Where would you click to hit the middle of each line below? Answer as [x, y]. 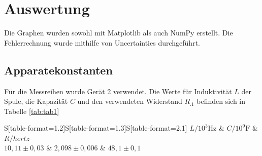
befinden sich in [221, 101]
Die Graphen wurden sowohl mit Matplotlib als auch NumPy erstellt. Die [119, 33]
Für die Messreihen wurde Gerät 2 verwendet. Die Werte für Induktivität [118, 91]
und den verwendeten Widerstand [130, 101]
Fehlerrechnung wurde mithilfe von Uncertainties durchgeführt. [102, 42]
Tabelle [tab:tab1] [32, 111]
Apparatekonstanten [58, 70]
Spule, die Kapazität [36, 101]
